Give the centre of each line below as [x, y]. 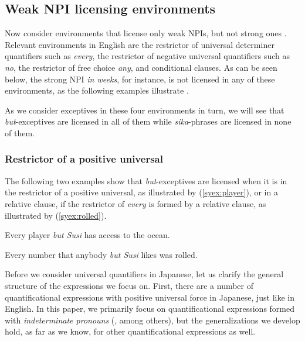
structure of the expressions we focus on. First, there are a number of [129, 285]
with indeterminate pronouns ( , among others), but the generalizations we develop [152, 320]
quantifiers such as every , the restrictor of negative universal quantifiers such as [147, 56]
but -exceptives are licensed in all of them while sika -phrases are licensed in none [148, 121]
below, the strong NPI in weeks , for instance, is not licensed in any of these [140, 79]
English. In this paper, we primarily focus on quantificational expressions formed [150, 309]
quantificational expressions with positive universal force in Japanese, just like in [150, 297]
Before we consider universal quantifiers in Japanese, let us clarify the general [144, 274]
